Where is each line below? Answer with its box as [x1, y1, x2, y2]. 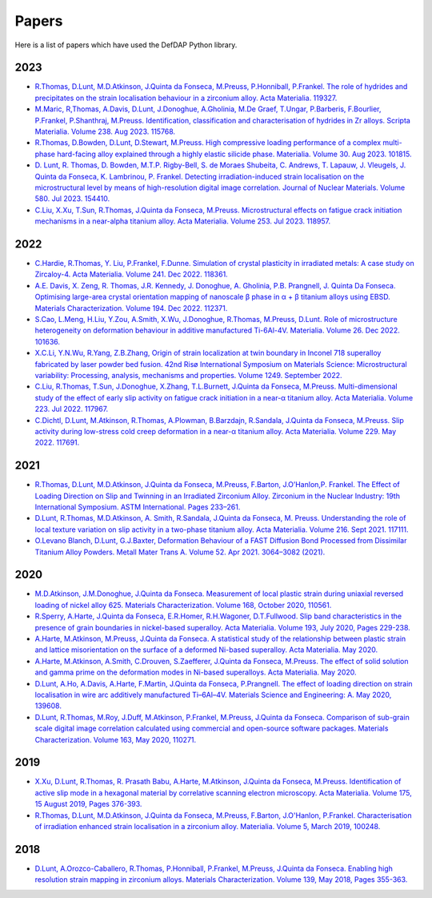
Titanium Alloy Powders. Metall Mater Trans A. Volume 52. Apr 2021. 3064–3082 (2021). [34, 547, 326, 557]
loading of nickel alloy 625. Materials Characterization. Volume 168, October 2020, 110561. [34, 600, 332, 610]
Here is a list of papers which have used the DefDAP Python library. [14, 40, 238, 50]
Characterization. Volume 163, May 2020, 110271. [34, 735, 197, 744]
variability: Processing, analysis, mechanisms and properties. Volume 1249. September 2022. [34, 370, 343, 380]
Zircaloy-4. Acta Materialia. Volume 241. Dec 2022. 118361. [34, 269, 228, 280]
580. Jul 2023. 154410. [34, 194, 110, 203]
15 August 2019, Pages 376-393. [34, 799, 142, 809]
